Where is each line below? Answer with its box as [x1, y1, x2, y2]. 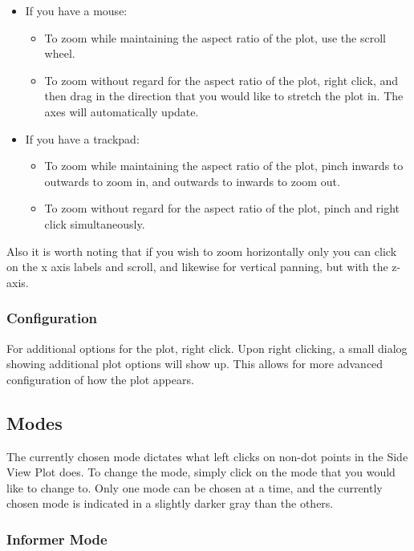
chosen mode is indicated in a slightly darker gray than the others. [6, 495, 334, 512]
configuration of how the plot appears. [6, 371, 194, 387]
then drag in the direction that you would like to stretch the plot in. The [44, 87, 404, 104]
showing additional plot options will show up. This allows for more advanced [6, 355, 384, 372]
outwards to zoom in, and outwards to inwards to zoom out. [44, 172, 340, 189]
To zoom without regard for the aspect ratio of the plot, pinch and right [44, 200, 400, 217]
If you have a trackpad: [25, 130, 140, 147]
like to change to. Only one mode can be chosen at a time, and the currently [6, 479, 383, 496]
